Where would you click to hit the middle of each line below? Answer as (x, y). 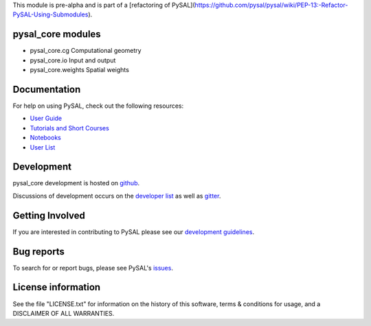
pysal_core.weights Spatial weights (80, 70)
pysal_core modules (57, 34)
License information (57, 287)
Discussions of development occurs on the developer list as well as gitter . (117, 196)
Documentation (47, 89)
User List (43, 147)
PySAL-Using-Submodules (50, 14)
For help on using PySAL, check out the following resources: (98, 106)
